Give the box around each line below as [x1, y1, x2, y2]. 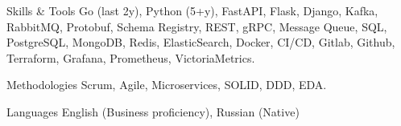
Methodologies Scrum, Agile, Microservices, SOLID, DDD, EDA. [6, 76, 327, 93]
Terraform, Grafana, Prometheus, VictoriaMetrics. [6, 49, 255, 66]
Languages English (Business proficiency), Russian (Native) [6, 103, 300, 120]
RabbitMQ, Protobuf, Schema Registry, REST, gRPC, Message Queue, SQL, [6, 18, 387, 35]
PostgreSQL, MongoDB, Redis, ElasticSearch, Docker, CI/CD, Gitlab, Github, [6, 34, 395, 51]
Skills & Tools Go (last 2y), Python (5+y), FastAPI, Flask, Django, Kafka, [6, 2, 378, 18]
